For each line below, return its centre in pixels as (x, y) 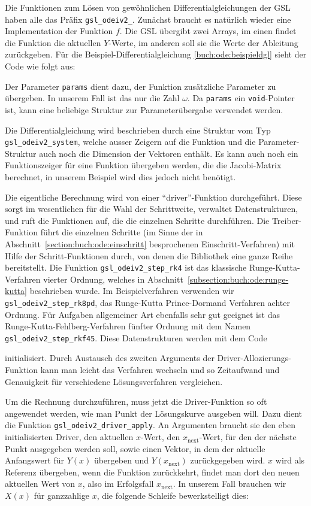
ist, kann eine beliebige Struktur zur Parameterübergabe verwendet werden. (144, 109)
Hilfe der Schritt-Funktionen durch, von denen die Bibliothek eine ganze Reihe (149, 255)
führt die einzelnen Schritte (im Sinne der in (122, 232)
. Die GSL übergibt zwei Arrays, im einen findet (208, 31)
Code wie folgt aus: (40, 66)
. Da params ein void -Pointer (241, 98)
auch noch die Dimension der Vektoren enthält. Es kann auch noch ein (169, 153)
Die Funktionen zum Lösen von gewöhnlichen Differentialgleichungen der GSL (148, 7)
